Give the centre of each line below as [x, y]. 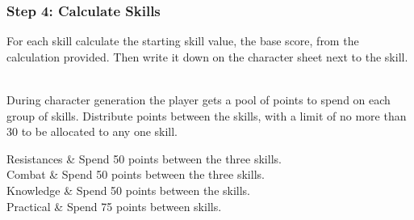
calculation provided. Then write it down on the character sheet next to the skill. [207, 56]
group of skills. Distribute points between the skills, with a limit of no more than [207, 115]
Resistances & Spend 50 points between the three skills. [144, 158]
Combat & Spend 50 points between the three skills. [136, 174]
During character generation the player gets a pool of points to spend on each [199, 99]
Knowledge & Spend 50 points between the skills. [129, 190]
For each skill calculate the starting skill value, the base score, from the [183, 41]
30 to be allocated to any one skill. [92, 131]
